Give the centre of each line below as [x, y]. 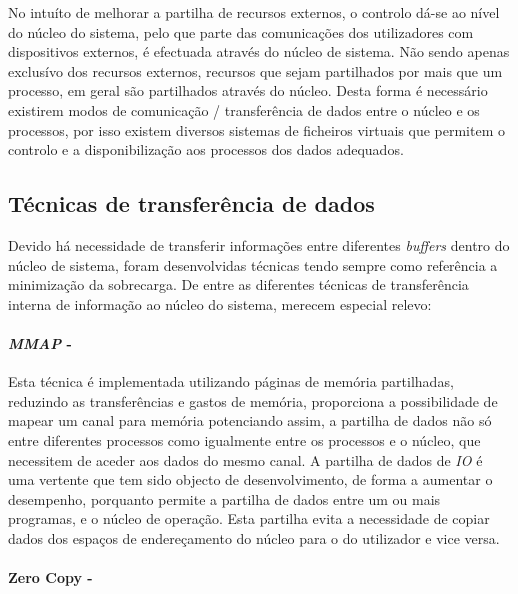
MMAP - [40, 342]
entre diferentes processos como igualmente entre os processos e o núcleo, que [244, 439]
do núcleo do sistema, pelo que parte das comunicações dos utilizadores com [241, 31]
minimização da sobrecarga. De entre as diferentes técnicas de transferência [238, 284]
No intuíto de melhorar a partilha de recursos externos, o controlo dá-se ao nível [254, 12]
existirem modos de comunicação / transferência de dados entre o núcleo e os [244, 109]
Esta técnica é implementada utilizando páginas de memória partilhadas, [231, 381]
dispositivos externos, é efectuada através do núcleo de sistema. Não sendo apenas [259, 51]
